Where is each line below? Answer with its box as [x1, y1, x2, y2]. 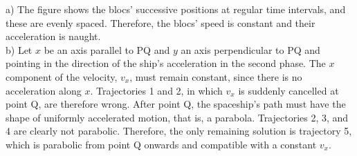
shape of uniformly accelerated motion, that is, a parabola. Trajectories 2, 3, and [6, 110, 349, 124]
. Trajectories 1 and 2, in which [90, 83, 223, 97]
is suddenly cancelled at [238, 83, 339, 97]
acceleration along [6, 83, 82, 97]
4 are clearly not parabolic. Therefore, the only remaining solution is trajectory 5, [6, 124, 352, 138]
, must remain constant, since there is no [129, 69, 302, 84]
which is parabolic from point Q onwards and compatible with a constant [6, 137, 317, 151]
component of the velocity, [6, 69, 118, 84]
